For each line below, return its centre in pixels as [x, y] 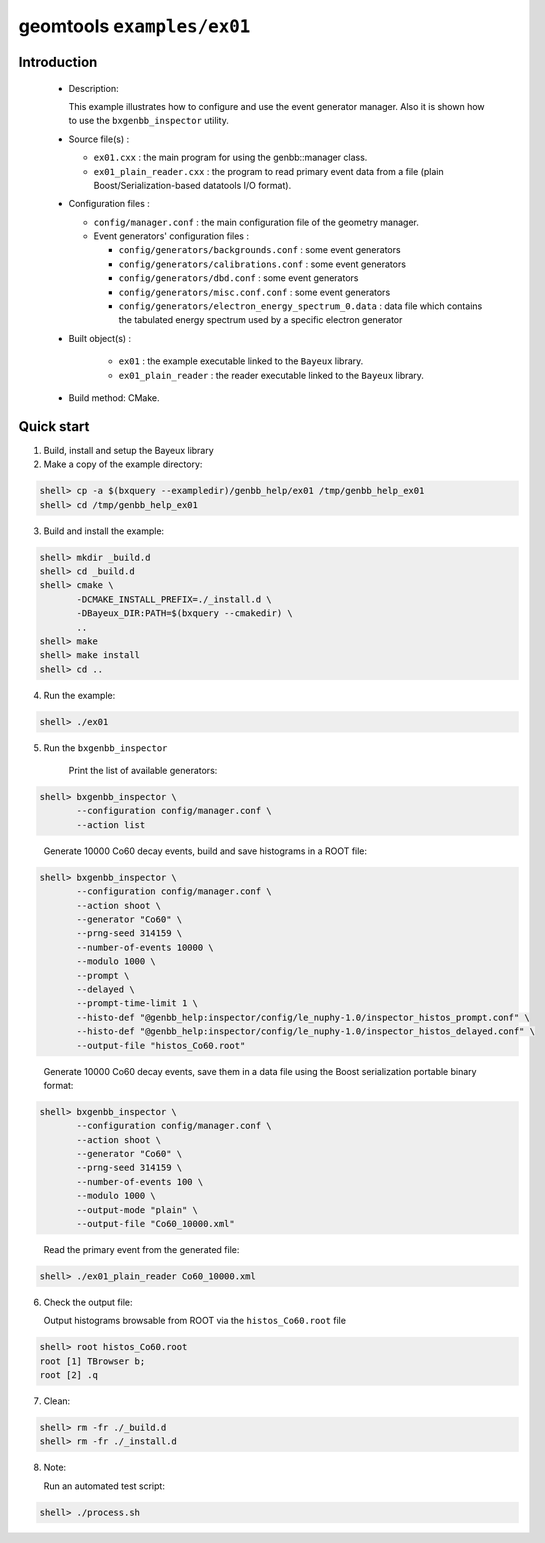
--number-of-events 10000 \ [145, 947]
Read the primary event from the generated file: [141, 1249]
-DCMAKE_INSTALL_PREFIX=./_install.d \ [174, 599]
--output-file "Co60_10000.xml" [155, 1223]
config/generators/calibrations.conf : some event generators [262, 264]
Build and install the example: [104, 531]
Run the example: [79, 695]
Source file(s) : [99, 139]
